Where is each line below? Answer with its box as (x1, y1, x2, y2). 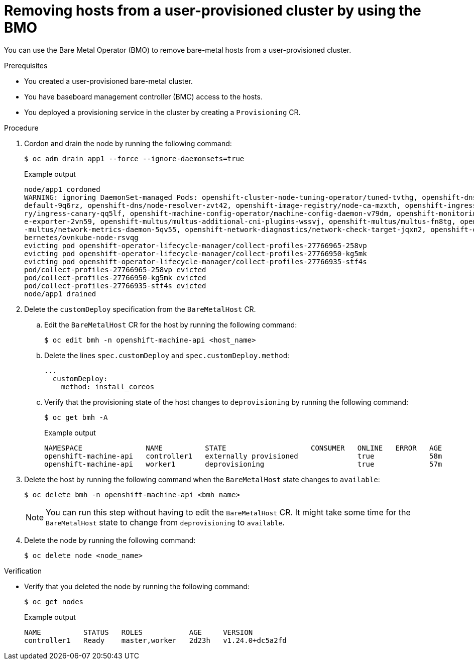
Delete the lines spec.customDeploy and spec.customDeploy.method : (44, 351, 290, 360)
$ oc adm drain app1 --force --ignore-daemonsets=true (24, 154, 245, 163)
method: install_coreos (61, 382, 155, 391)
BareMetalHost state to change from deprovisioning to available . (46, 517, 285, 527)
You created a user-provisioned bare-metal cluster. (24, 76, 193, 85)
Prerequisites (4, 61, 48, 70)
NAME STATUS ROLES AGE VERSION (24, 628, 253, 636)
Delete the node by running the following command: (24, 535, 196, 544)
